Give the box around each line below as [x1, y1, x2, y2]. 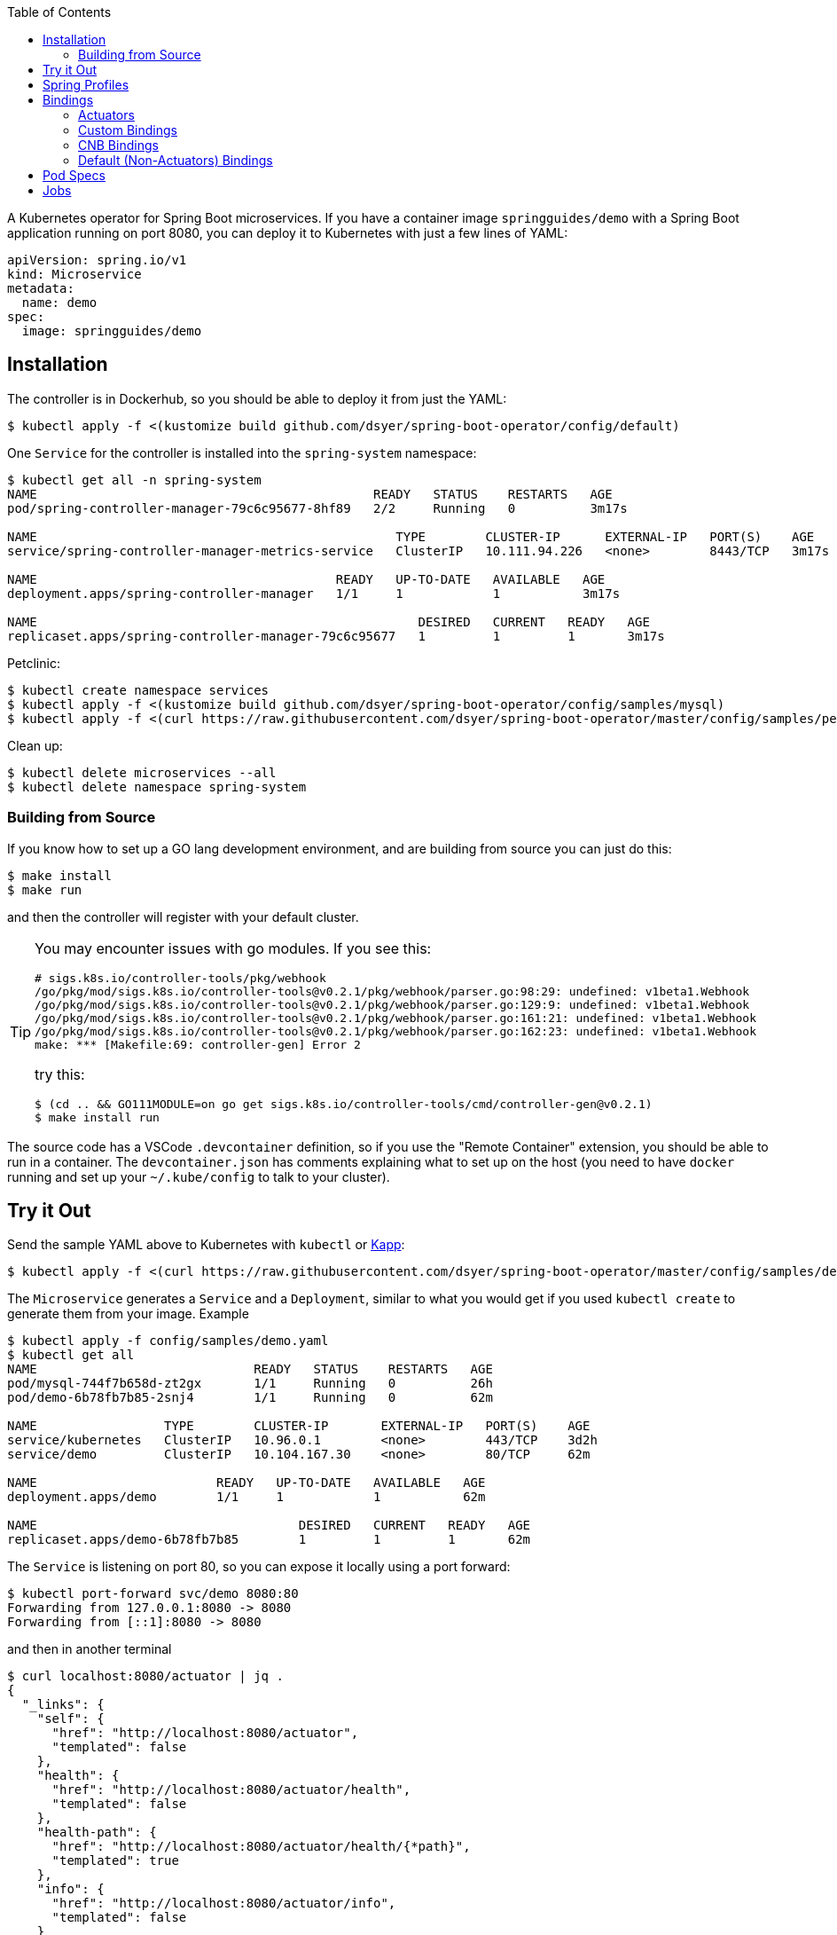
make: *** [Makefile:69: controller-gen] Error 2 [35, 1037, 361, 1051]
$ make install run [35, 1110, 160, 1124]
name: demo [21, 295, 98, 310]
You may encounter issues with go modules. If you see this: [35, 939, 432, 957]
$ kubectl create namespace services [7, 682, 270, 697]
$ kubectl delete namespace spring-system [7, 779, 307, 794]
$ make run [7, 882, 82, 897]
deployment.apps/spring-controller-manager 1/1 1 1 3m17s [7, 586, 621, 601]
